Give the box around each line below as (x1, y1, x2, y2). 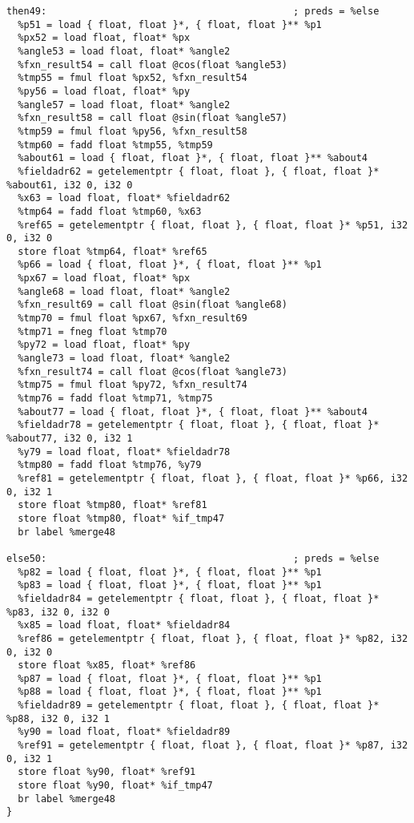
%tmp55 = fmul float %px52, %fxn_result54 (18, 72, 247, 84)
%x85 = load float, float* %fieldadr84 (18, 619, 231, 631)
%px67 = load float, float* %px (18, 272, 191, 284)
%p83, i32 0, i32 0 (6, 606, 110, 618)
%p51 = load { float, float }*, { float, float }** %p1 (18, 18, 322, 30)
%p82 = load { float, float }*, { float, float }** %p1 (18, 566, 322, 578)
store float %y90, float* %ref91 (18, 766, 196, 778)
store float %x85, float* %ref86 (18, 660, 196, 672)
